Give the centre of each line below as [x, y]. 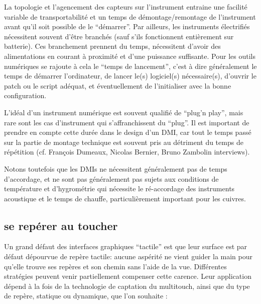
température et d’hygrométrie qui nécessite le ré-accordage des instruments [119, 188]
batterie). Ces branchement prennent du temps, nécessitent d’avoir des [112, 46]
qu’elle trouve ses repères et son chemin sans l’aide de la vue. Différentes [115, 266]
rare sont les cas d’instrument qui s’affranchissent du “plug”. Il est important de [127, 122]
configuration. [25, 95]
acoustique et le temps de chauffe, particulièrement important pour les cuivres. [125, 198]
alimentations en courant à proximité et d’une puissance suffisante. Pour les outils [130, 56]
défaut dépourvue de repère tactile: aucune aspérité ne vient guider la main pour [128, 256]
